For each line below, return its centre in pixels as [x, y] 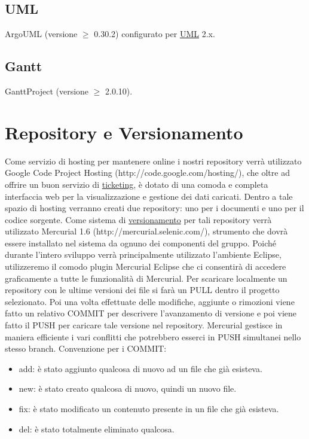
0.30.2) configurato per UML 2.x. [154, 34]
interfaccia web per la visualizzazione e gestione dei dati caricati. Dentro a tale [149, 196]
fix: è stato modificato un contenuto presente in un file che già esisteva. [149, 408]
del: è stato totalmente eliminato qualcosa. [97, 429]
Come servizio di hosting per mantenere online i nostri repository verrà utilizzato [153, 161]
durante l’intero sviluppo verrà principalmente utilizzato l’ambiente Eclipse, [143, 254]
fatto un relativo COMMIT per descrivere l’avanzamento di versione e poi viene [151, 313]
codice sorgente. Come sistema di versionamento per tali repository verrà [138, 219]
